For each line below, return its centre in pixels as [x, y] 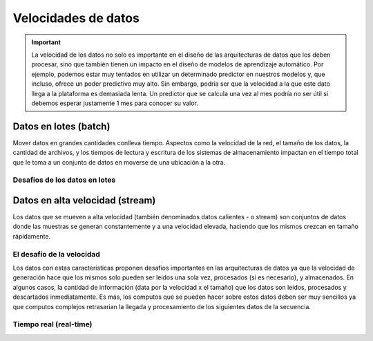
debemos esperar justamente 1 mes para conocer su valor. [115, 103]
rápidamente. [32, 236]
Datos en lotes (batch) [61, 126]
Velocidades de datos [76, 18]
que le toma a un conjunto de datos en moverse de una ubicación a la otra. [119, 162]
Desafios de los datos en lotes [64, 180]
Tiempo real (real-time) [52, 324]
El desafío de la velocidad [56, 254]
